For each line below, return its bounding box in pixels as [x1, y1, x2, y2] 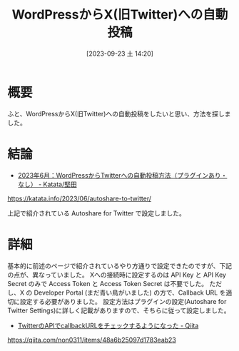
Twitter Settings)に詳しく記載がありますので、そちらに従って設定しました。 [7, 306, 230, 315]
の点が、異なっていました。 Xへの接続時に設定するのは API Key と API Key [7, 270, 227, 279]
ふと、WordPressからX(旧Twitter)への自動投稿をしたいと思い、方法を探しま [7, 109, 231, 118]
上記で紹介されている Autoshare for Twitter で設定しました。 [7, 208, 185, 218]
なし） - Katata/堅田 [17, 180, 77, 188]
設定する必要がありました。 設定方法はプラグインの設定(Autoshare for [19, 297, 227, 305]
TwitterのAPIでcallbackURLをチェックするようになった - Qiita [17, 321, 199, 330]
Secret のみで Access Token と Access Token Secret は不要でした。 [7, 279, 208, 288]
